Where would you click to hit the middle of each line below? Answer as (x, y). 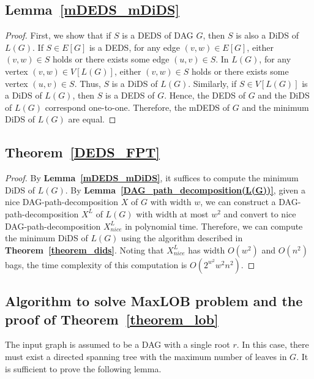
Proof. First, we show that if (58, 35)
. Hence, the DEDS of (205, 95)
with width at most (172, 213)
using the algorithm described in (182, 238)
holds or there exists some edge (111, 59)
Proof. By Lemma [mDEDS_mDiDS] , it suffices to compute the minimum (152, 178)
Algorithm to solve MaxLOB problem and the (154, 301)
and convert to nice (260, 213)
